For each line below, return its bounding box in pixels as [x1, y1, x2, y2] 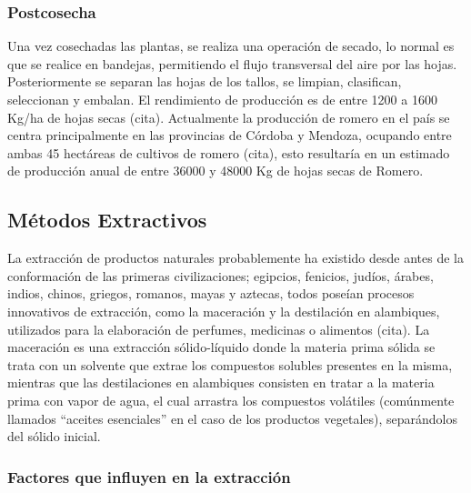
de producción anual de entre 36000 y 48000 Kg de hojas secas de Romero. [7, 161, 424, 180]
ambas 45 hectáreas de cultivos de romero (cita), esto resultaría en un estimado [7, 143, 450, 162]
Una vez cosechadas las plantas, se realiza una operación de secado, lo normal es [7, 36, 455, 55]
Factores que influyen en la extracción [7, 465, 291, 488]
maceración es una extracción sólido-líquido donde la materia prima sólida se [7, 337, 436, 357]
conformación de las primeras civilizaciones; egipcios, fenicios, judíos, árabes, [7, 266, 434, 285]
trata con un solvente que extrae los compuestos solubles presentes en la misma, [7, 355, 453, 374]
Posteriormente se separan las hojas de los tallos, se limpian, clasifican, [7, 72, 402, 91]
